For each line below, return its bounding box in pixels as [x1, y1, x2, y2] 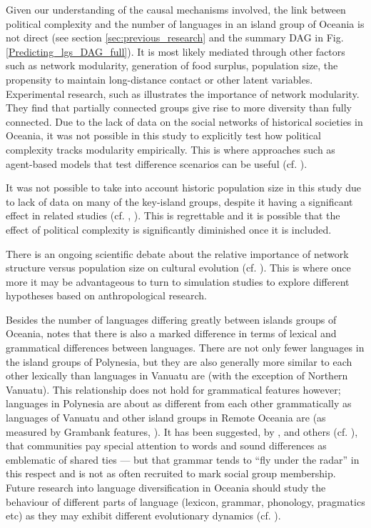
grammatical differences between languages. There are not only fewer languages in [6, 340, 365, 355]
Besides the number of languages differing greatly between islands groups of [6, 312, 337, 327]
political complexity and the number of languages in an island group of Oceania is [6, 16, 365, 31]
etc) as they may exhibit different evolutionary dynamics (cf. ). [6, 508, 281, 523]
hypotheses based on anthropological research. [6, 288, 207, 303]
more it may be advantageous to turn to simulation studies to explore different [6, 274, 350, 289]
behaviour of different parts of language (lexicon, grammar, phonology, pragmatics [6, 494, 365, 509]
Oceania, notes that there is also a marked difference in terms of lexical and [6, 326, 337, 341]
